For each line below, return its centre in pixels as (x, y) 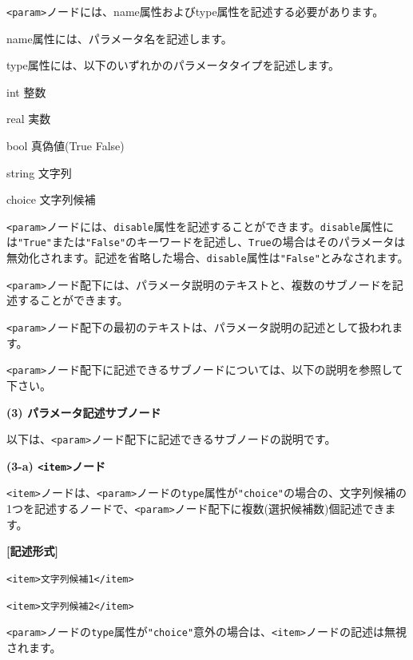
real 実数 (29, 119)
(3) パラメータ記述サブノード (84, 412)
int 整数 (26, 91)
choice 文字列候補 (51, 199)
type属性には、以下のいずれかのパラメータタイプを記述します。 (173, 65)
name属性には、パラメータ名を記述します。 (119, 38)
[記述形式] (32, 551)
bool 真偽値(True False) (66, 146)
